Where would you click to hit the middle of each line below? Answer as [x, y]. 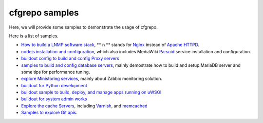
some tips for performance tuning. [56, 72]
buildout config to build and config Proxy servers [70, 59]
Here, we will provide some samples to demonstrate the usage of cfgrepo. [83, 27]
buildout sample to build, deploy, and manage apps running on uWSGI [91, 92]
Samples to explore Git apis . [49, 113]
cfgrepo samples [44, 13]
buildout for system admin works [54, 99]
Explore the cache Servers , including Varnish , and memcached [84, 106]
